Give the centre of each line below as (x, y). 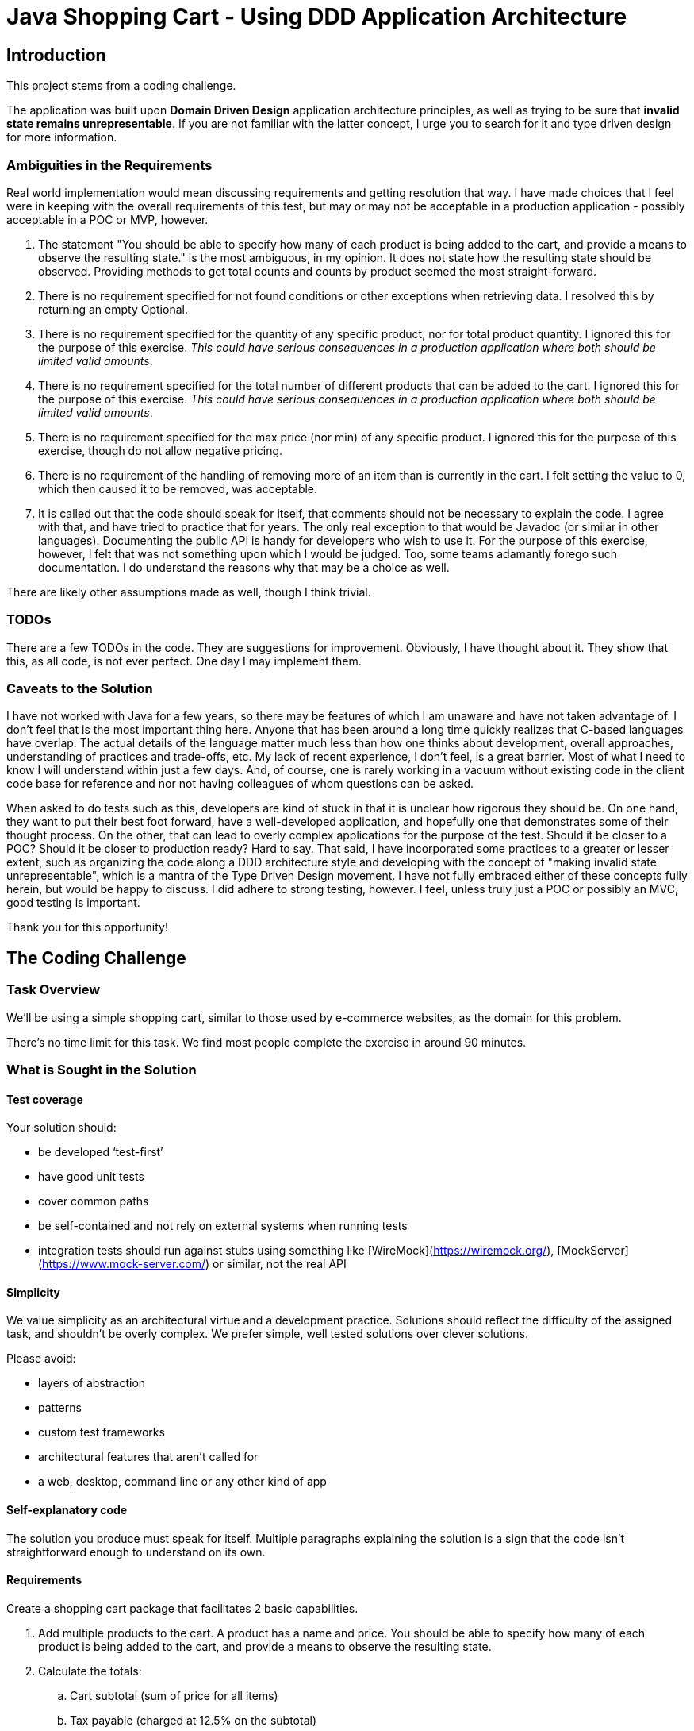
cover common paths (94, 1201)
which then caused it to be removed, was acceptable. (178, 488)
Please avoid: (41, 1359)
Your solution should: (61, 1128)
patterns (60, 1408)
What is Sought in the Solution (102, 1070)
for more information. (62, 137)
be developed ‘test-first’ (101, 1152)
